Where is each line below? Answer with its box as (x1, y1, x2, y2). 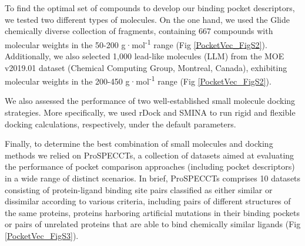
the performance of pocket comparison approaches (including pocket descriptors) (5, 160, 295, 173)
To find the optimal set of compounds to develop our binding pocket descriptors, (5, 2, 295, 14)
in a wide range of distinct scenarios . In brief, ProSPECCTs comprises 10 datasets (5, 172, 301, 184)
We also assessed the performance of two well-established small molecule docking (5, 95, 296, 107)
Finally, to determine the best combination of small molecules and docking (5, 137, 273, 150)
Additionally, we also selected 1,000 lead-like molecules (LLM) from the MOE (5, 50, 284, 62)
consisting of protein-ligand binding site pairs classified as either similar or (5, 183, 273, 196)
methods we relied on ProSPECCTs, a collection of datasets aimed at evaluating (5, 149, 294, 161)
